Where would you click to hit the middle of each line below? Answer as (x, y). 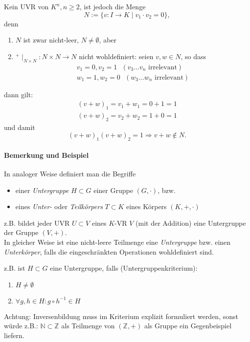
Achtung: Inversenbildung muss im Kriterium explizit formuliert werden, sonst (121, 316)
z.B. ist (15, 268)
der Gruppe (21, 232)
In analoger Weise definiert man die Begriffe (70, 174)
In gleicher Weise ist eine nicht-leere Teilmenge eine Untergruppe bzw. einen (117, 242)
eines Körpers (146, 206)
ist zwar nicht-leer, (51, 40)
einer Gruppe (113, 190)
